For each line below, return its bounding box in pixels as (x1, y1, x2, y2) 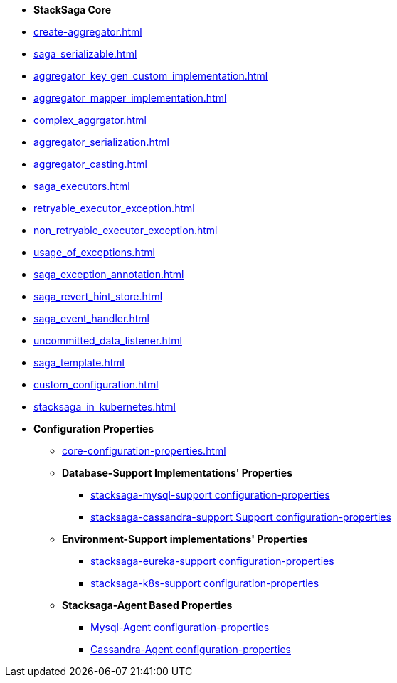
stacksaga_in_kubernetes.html (33, 401, 176, 413)
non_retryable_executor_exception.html (33, 224, 218, 236)
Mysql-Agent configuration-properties (90, 621, 270, 633)
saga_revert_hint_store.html (33, 290, 163, 302)
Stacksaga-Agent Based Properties (62, 599, 233, 611)
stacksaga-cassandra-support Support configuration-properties (90, 511, 391, 523)
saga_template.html (33, 356, 125, 369)
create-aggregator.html (33, 26, 142, 38)
